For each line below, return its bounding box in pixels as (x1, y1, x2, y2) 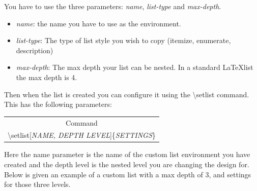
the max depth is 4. (16, 71, 77, 82)
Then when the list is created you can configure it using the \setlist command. (4, 89, 249, 99)
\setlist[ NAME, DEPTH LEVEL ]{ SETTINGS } (8, 130, 156, 140)
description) (16, 45, 53, 55)
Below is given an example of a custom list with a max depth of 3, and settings (4, 169, 251, 179)
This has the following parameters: (4, 99, 112, 109)
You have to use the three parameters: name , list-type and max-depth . (4, 1, 221, 11)
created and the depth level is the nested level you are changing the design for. (4, 159, 249, 170)
